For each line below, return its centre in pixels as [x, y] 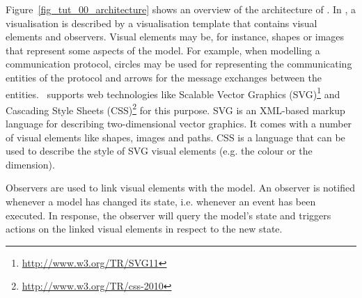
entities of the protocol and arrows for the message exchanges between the [164, 77]
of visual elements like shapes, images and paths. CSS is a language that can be [175, 137]
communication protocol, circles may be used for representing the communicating [179, 64]
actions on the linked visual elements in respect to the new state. [144, 229]
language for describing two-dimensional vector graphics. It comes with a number [179, 124]
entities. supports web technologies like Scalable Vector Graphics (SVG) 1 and [173, 93]
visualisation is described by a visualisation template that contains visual [162, 23]
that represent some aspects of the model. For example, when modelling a [163, 50]
